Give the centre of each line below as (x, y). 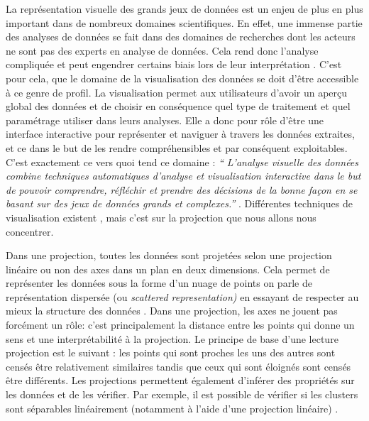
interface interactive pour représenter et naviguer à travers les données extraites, (180, 134)
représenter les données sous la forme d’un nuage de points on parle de (159, 283)
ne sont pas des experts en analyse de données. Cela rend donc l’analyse (162, 50)
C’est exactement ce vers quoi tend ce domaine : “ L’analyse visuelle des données (182, 162)
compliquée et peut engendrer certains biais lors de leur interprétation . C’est (174, 64)
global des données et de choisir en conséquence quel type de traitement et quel (178, 106)
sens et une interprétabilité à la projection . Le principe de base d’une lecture (172, 338)
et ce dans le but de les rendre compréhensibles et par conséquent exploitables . (177, 147)
